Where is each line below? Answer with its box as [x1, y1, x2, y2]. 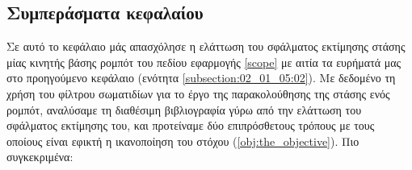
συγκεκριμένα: [6, 148, 74, 165]
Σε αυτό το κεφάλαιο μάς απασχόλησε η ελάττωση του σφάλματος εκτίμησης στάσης [6, 38, 406, 55]
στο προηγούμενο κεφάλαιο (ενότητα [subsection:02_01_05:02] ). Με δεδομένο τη [6, 69, 396, 86]
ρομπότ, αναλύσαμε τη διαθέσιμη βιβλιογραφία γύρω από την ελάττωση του [6, 101, 362, 118]
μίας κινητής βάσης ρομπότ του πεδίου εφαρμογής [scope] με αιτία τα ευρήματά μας [6, 53, 401, 70]
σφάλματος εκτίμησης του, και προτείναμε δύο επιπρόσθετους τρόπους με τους [6, 117, 375, 134]
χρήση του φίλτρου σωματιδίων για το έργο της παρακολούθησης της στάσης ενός [6, 85, 390, 102]
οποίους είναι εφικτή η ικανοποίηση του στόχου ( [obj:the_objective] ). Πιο [6, 132, 359, 149]
